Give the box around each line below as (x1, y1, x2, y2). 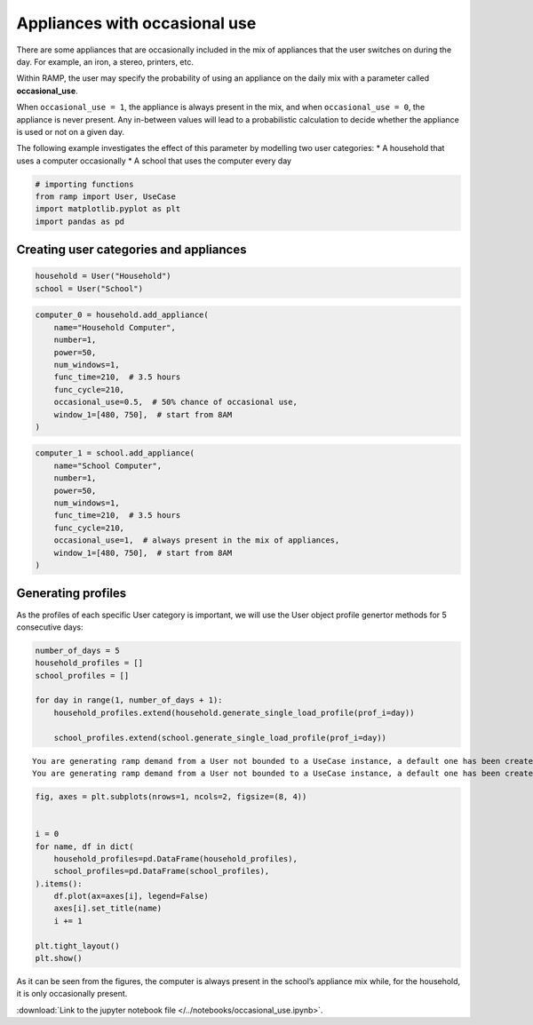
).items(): (35, 878, 83, 888)
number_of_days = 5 (35, 645, 120, 656)
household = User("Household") (35, 271, 172, 282)
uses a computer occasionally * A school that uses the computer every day (16, 155, 292, 166)
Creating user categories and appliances (16, 242, 247, 258)
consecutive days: (16, 622, 84, 632)
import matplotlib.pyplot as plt (35, 204, 181, 214)
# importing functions (35, 179, 134, 189)
